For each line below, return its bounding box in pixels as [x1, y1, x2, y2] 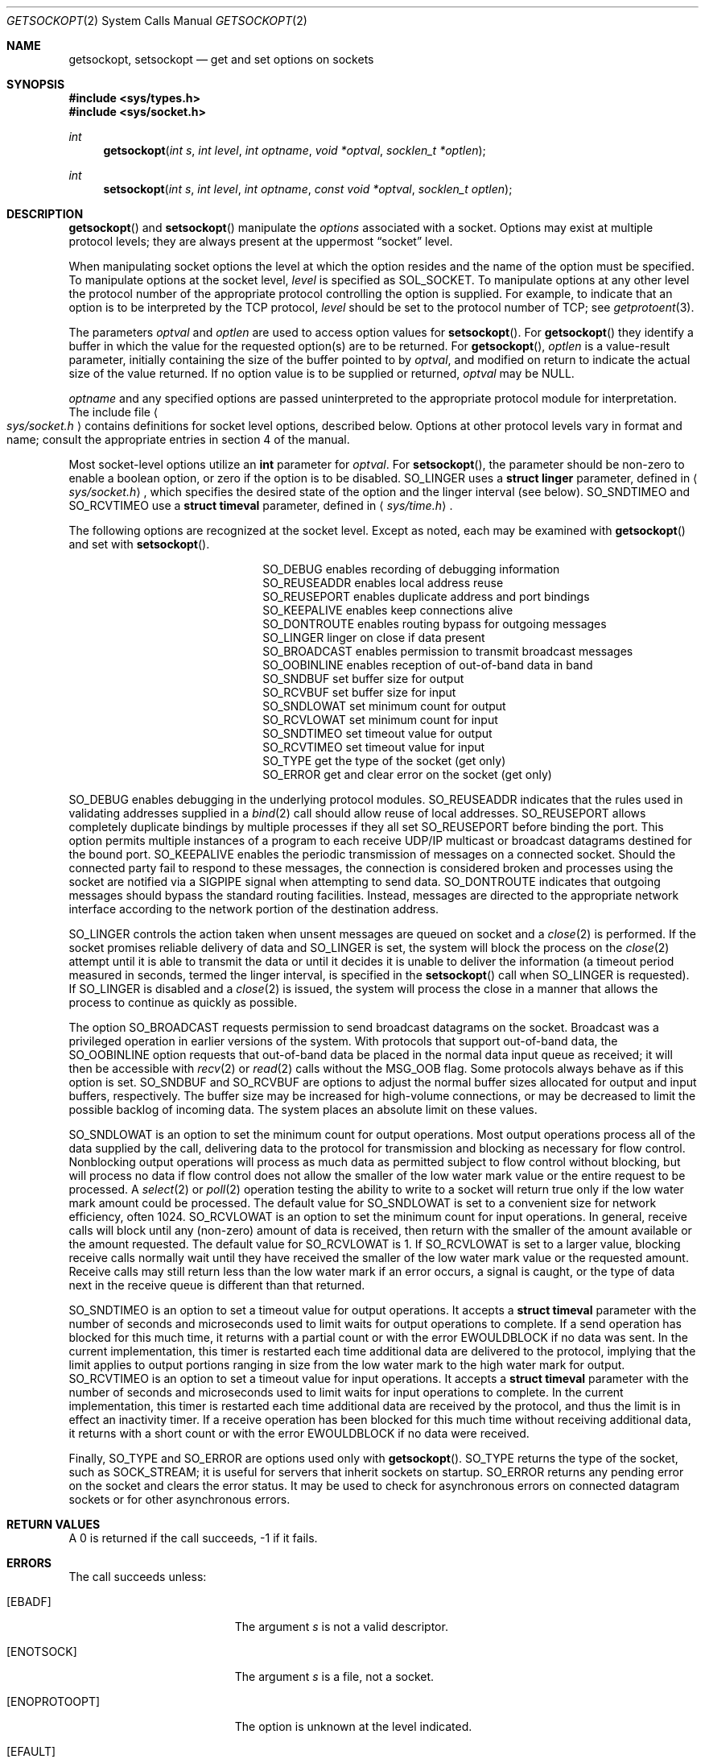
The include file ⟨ [68, 405, 159, 419]
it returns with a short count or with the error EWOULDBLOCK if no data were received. [68, 1426, 530, 1440]
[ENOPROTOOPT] [6, 1695, 101, 1708]
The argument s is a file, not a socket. [234, 1670, 435, 1683]
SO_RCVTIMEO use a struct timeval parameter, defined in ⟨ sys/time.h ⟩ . [68, 499, 453, 512]
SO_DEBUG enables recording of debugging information [262, 562, 560, 576]
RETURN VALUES [6, 1517, 101, 1531]
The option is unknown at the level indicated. [234, 1720, 472, 1733]
